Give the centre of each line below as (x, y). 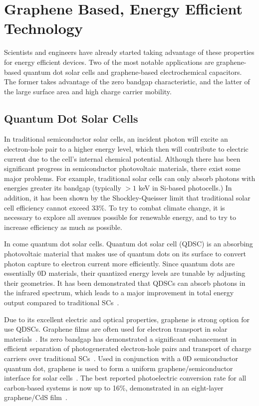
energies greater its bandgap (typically (63, 188)
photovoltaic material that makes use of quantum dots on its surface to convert (125, 254)
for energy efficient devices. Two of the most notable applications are (109, 62)
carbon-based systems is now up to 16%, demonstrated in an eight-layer (114, 387)
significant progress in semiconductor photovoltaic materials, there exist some (122, 168)
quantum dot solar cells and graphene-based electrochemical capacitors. (132, 72)
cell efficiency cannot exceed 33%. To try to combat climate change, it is (115, 207)
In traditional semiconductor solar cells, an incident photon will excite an (116, 139)
